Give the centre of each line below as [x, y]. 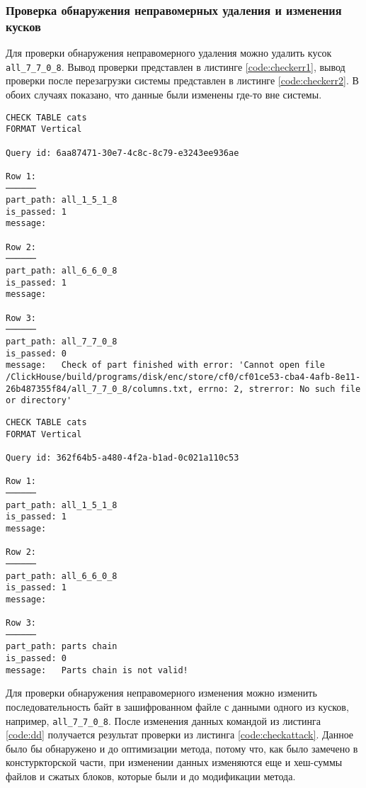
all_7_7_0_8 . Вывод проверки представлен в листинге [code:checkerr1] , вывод [176, 66]
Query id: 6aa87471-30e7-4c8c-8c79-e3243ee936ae [122, 153]
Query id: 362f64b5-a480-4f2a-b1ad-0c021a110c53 [122, 457]
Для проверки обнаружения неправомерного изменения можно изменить [161, 693]
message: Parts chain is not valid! [97, 670]
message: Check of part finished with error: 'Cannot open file [166, 365]
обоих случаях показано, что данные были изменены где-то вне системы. [164, 94]
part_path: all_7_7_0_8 [62, 342]
